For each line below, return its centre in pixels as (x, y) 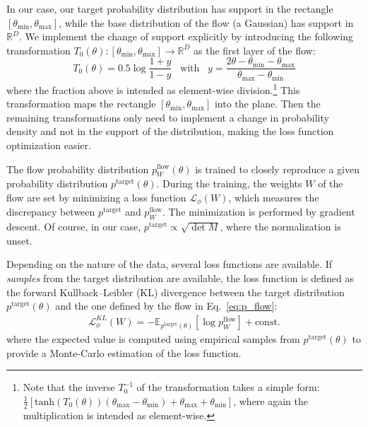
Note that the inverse (69, 387)
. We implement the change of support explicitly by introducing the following (186, 36)
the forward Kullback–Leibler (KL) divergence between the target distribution (176, 292)
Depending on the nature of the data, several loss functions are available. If (170, 264)
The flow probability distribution (78, 169)
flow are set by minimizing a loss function (96, 197)
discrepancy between (51, 212)
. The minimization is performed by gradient (259, 212)
